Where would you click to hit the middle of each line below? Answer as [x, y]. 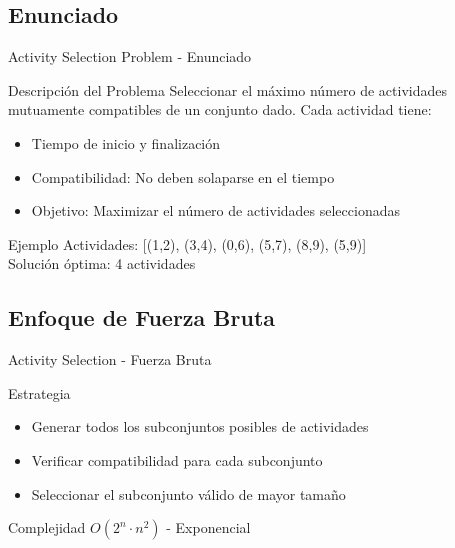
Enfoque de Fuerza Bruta [142, 317]
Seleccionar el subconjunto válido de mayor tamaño [188, 493]
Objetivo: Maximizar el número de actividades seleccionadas [215, 210]
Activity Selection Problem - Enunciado [130, 56]
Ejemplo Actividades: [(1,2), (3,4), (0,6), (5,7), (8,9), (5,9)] [187, 243]
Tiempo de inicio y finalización [126, 142]
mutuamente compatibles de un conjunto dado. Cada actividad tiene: [220, 109]
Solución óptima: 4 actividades [102, 263]
